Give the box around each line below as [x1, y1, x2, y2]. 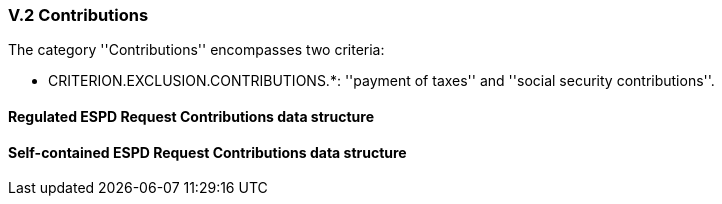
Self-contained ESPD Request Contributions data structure [8, 143, 407, 161]
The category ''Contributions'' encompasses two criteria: [8, 41, 385, 59]
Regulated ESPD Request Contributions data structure [8, 107, 375, 125]
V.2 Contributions [8, 5, 149, 25]
